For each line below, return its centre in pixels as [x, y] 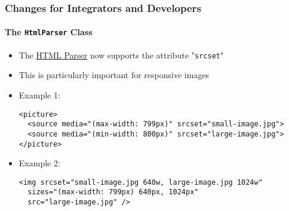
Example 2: [39, 163]
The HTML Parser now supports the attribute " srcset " [121, 55]
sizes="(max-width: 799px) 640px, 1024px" [113, 192]
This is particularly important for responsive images [114, 75]
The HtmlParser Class [49, 32]
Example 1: [39, 94]
